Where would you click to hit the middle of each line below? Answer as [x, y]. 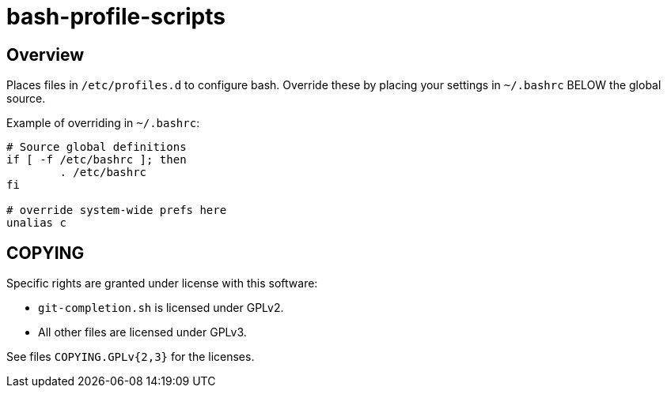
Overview [45, 54]
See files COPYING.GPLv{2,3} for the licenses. [131, 357]
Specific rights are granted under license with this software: [162, 283]
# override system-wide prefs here [117, 210]
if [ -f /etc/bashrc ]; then [97, 160]
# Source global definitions [97, 147]
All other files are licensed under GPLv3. [142, 332]
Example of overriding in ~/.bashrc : [103, 123]
